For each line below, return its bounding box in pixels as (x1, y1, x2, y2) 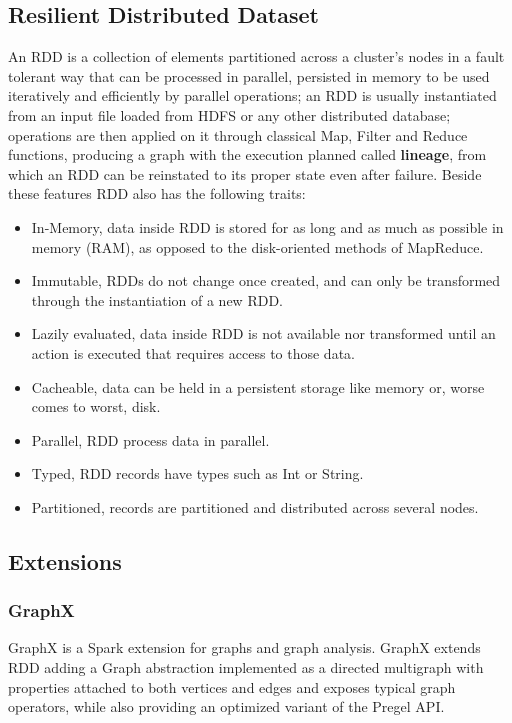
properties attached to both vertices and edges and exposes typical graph (8, 676, 456, 697)
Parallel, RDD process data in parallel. (31, 429, 270, 450)
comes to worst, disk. (31, 396, 161, 417)
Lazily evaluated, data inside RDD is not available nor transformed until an (31, 323, 496, 344)
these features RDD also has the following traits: (8, 183, 306, 204)
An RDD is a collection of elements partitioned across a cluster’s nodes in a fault (8, 46, 505, 67)
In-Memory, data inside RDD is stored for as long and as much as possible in (31, 216, 504, 237)
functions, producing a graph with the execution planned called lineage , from (8, 144, 487, 165)
